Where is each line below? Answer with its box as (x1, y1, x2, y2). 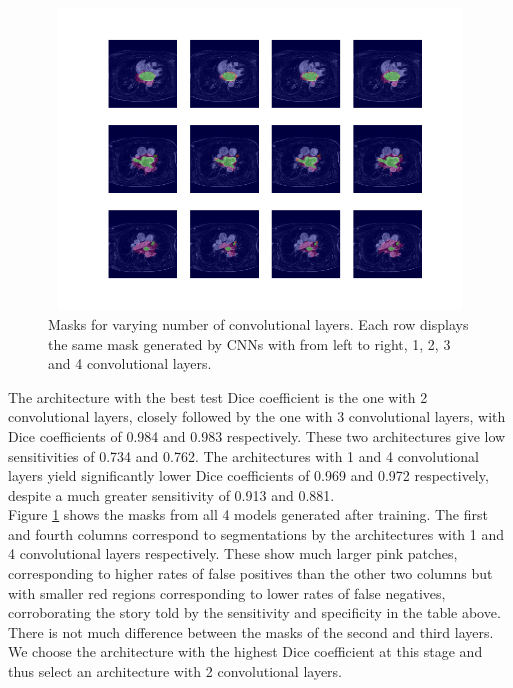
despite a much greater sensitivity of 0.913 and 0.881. (8, 484, 335, 505)
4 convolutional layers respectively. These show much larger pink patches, (8, 543, 458, 564)
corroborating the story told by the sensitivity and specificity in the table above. (8, 602, 501, 623)
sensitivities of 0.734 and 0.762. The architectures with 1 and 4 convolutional (8, 445, 479, 466)
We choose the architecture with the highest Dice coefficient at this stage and (8, 641, 483, 662)
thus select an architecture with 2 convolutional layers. (8, 661, 342, 682)
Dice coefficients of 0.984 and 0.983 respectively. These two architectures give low (8, 425, 506, 446)
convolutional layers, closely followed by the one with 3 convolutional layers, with (8, 406, 506, 427)
